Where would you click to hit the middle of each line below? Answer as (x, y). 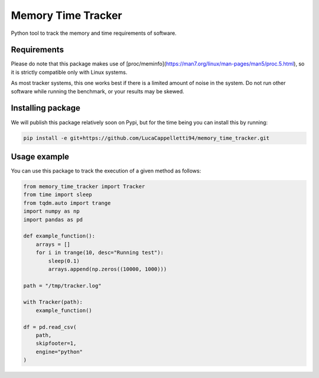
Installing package (46, 108)
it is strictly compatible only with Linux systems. (69, 72)
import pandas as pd (53, 219)
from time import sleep (58, 195)
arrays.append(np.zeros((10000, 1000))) (108, 269)
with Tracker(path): (53, 302)
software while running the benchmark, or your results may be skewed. (97, 91)
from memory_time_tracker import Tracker (84, 186)
